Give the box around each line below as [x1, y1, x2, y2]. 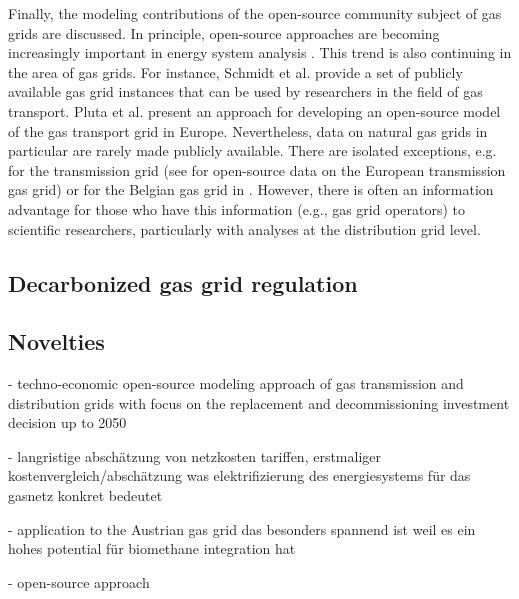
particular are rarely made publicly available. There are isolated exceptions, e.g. [8, 140, 497, 161]
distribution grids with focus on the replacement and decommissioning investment [8, 392, 510, 413]
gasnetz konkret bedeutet [8, 485, 163, 506]
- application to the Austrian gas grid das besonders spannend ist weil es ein [8, 518, 476, 539]
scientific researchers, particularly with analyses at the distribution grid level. [8, 218, 481, 239]
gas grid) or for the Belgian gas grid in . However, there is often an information [8, 179, 494, 200]
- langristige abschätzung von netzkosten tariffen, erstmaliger [8, 445, 382, 466]
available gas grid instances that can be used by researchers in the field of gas [8, 81, 483, 102]
